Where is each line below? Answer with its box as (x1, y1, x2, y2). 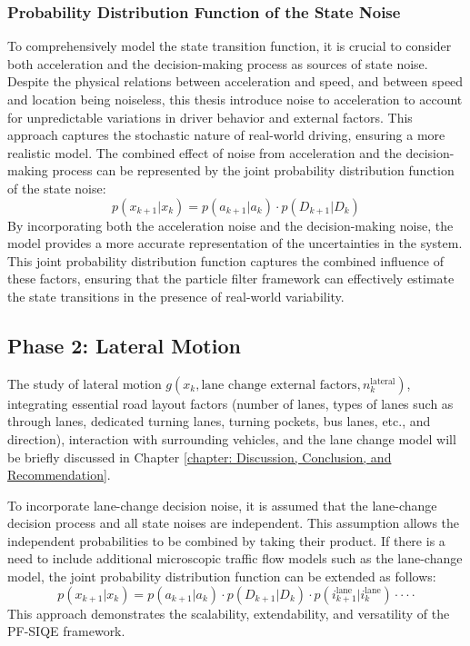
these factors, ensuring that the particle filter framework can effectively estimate (7, 269, 455, 288)
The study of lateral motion (7, 373, 162, 393)
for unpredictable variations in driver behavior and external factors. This (7, 107, 413, 126)
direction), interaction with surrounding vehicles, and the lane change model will (7, 429, 456, 448)
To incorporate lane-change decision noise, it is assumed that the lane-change (7, 495, 437, 514)
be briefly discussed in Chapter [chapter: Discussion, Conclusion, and (7, 447, 392, 466)
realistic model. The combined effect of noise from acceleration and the (7, 143, 402, 162)
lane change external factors (201, 378, 357, 392)
